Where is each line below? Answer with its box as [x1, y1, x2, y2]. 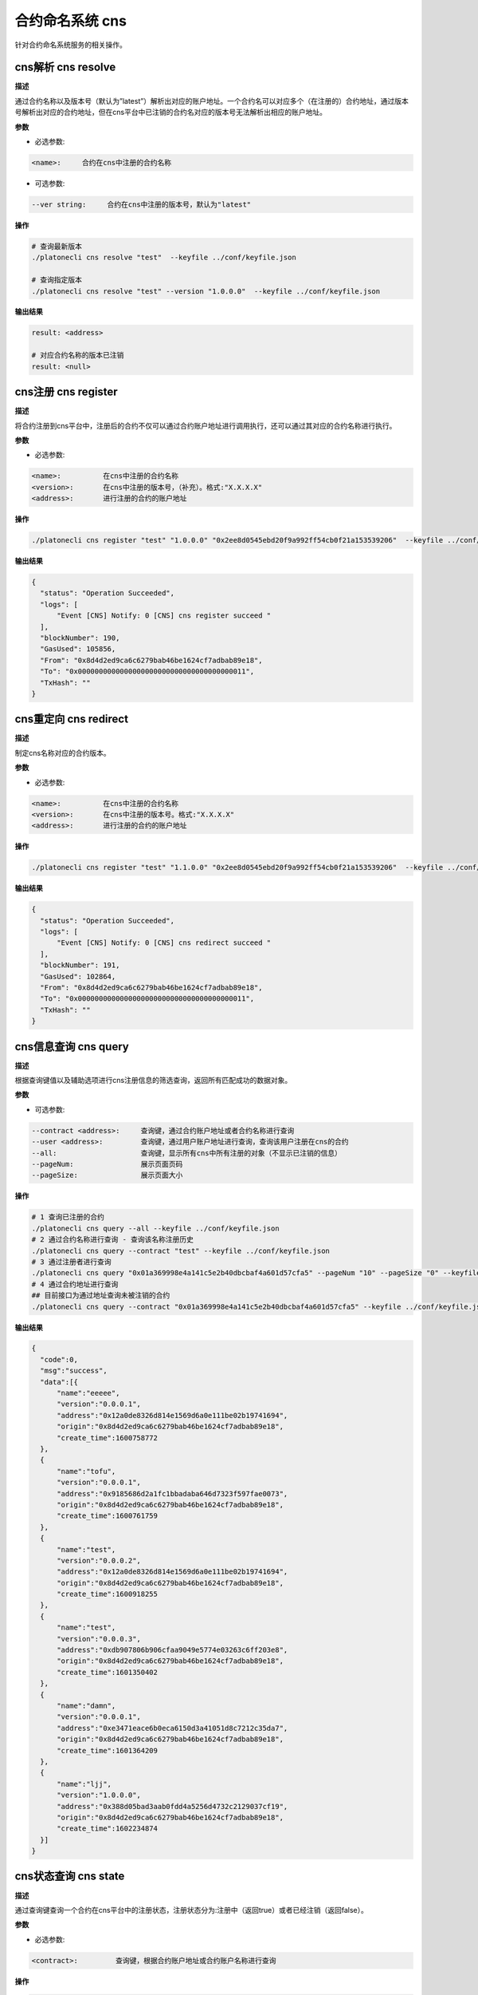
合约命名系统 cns [14, 12, 127, 30]
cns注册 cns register [14, 385, 119, 399]
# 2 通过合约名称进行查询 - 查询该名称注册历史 [31, 1235, 194, 1244]
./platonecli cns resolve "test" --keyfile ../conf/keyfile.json [31, 253, 296, 263]
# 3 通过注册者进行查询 [31, 1257, 112, 1266]
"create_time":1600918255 [57, 1590, 159, 1599]
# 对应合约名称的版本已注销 [31, 351, 124, 360]
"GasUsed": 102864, [40, 972, 116, 981]
